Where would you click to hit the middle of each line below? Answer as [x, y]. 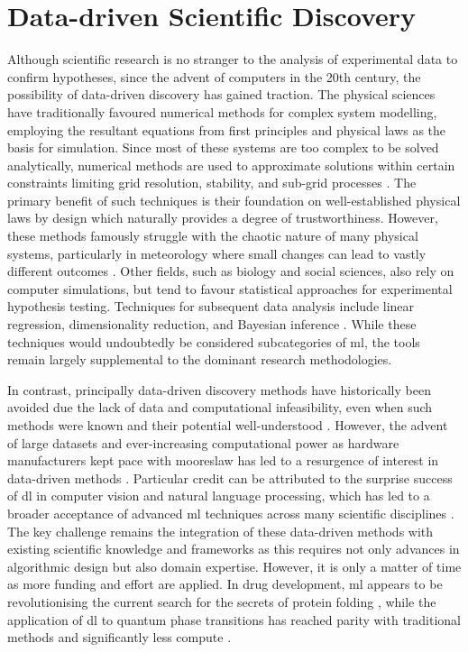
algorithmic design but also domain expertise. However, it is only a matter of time [234, 566]
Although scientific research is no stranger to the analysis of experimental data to [233, 59]
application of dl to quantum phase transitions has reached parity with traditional [234, 619]
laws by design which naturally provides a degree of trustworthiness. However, [223, 218]
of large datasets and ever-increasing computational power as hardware [203, 442]
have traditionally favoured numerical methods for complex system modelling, [222, 111]
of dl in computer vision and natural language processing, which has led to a [219, 496]
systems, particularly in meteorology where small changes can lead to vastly [217, 253]
